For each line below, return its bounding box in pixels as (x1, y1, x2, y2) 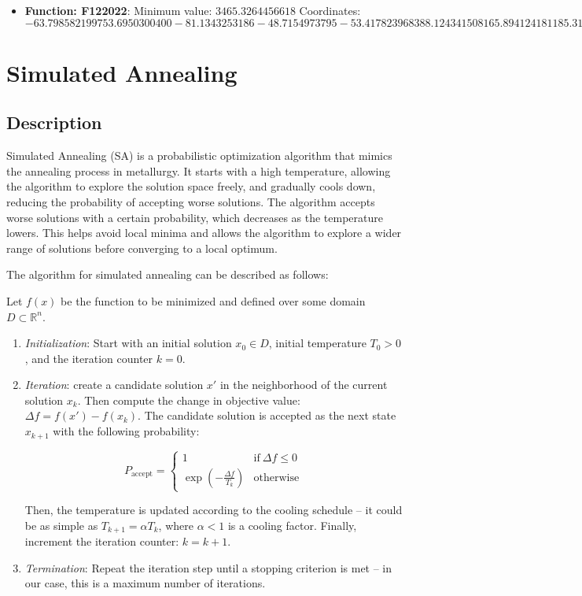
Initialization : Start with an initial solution (24, 335, 232, 351)
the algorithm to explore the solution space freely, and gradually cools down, (6, 178, 376, 194)
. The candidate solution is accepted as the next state (138, 407, 396, 424)
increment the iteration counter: (24, 533, 179, 550)
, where (158, 516, 193, 533)
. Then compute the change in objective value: (77, 391, 300, 408)
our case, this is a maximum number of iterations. (24, 575, 266, 591)
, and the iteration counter (24, 350, 153, 366)
